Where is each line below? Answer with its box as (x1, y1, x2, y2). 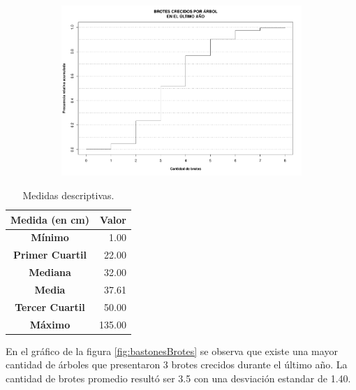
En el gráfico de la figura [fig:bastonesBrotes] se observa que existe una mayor (6, 343, 338, 358)
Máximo (29, 317, 71, 331)
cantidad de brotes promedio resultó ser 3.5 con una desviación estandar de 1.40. (6, 370, 351, 385)
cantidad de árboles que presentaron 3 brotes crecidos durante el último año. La (6, 357, 348, 372)
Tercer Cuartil (15, 299, 85, 314)
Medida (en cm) (10, 212, 89, 226)
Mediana (29, 265, 71, 280)
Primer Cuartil (13, 247, 87, 262)
